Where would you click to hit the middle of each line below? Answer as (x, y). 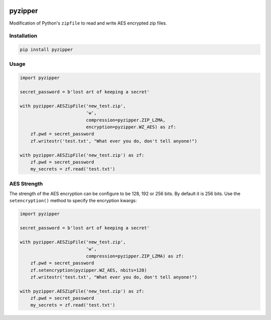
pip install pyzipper (46, 50)
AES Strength (26, 184)
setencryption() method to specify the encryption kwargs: (73, 201)
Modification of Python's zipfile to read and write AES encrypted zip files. (88, 23)
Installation (23, 36)
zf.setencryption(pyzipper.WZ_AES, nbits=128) (89, 270)
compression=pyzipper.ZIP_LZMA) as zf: (135, 256)
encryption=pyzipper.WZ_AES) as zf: (131, 127)
